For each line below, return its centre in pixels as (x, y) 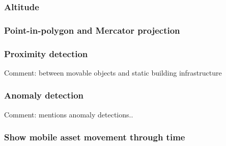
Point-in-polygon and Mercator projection (92, 30)
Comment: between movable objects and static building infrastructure (113, 72)
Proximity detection (46, 53)
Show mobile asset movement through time (95, 137)
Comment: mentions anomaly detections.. (69, 114)
